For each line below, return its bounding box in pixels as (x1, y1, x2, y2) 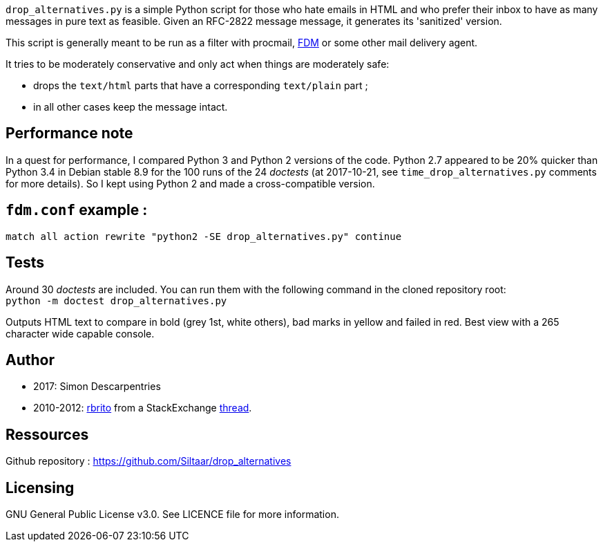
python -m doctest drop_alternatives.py (6, 295, 227, 306)
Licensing (6, 479, 75, 497)
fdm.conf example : (6, 201, 148, 219)
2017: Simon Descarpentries (33, 380, 161, 393)
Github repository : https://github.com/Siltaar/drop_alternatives (6, 455, 291, 467)
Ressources (6, 425, 89, 443)
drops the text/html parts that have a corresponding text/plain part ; (33, 80, 368, 91)
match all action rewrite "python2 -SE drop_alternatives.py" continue (6, 230, 402, 242)
